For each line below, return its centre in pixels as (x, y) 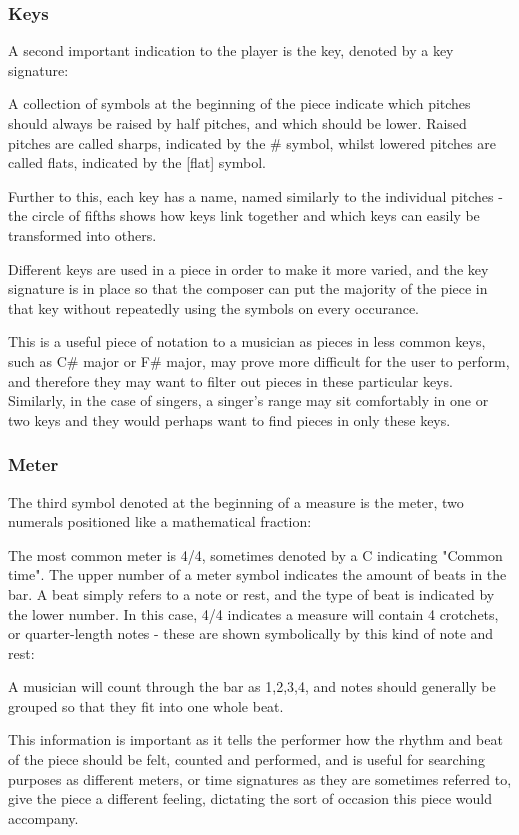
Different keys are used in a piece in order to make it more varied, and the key (248, 268)
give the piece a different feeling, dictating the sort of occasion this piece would (250, 798)
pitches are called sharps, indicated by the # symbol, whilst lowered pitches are (252, 142)
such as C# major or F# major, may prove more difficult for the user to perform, (259, 360)
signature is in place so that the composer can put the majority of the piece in (248, 288)
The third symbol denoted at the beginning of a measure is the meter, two (236, 501)
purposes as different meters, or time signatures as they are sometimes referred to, (260, 778)
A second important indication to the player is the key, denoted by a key (231, 50)
